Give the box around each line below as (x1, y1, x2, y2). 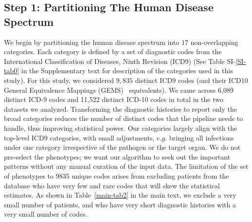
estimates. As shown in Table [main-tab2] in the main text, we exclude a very (4, 190, 236, 200)
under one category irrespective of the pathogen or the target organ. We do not (4, 142, 241, 152)
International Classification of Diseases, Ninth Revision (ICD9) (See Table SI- (4, 56, 235, 66)
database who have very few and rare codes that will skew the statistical (4, 180, 220, 190)
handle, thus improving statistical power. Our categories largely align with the (4, 122, 237, 133)
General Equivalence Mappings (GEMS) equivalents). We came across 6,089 (4, 84, 234, 95)
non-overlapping (190, 37, 238, 47)
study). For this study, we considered (4, 75, 114, 85)
